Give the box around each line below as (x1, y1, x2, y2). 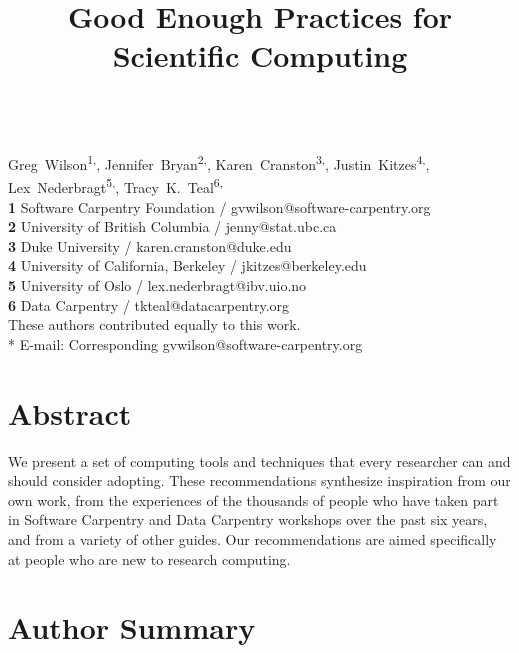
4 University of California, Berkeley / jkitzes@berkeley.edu (8, 255, 367, 276)
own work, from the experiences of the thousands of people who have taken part (8, 489, 499, 510)
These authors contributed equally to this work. (8, 314, 301, 335)
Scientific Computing (112, 35, 408, 76)
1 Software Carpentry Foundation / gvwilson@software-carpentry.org (8, 196, 431, 217)
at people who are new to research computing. (8, 548, 291, 569)
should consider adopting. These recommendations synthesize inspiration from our (8, 470, 511, 491)
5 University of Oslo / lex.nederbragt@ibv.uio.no (8, 275, 307, 296)
